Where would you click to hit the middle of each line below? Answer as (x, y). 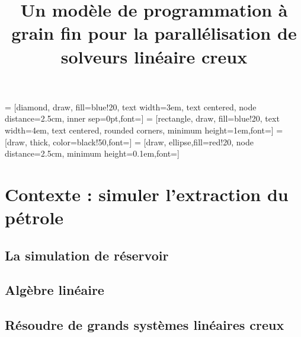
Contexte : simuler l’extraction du (147, 194)
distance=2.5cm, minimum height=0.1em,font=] (92, 153)
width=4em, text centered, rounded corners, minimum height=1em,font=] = (144, 130)
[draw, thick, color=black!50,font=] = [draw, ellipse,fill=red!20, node (129, 142)
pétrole (34, 217)
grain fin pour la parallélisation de (154, 33)
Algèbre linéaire (55, 290)
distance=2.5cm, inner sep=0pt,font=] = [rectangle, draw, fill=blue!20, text (142, 118)
